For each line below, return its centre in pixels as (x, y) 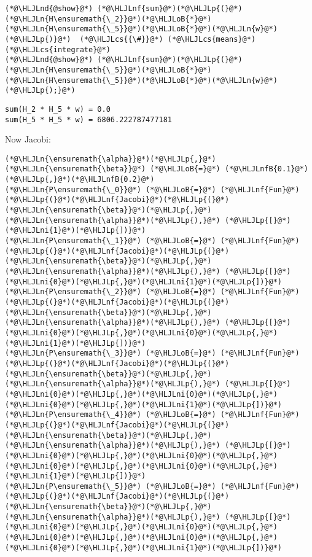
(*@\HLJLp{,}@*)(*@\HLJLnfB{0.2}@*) (80, 180)
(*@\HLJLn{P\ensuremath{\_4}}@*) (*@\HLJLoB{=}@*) (111, 415)
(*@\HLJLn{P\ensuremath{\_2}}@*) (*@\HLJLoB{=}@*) (111, 292)
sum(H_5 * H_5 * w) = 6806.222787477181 (89, 119)
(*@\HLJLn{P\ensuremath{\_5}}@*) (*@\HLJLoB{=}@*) (111, 486)
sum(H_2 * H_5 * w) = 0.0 (58, 109)
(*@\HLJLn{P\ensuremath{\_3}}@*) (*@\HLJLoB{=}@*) (111, 353)
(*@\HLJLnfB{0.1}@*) (266, 169)
